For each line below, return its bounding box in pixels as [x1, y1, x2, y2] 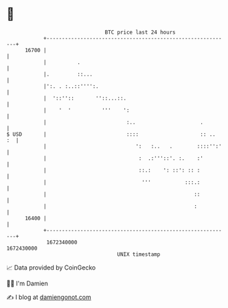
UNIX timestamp [117, 250, 161, 258]
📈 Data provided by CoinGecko [6, 263, 96, 272]
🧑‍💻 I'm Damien [6, 279, 49, 287]
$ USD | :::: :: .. [6, 130, 216, 138]
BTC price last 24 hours [104, 29, 176, 36]
